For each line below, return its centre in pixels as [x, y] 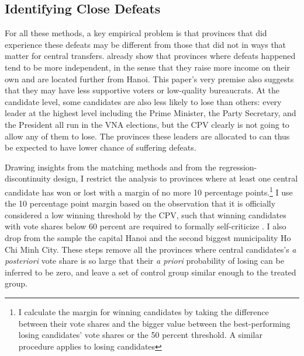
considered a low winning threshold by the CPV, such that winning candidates [146, 214]
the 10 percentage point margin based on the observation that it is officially [140, 203]
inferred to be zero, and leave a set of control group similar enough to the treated [151, 272]
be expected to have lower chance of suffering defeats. [101, 147]
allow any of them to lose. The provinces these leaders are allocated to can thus [147, 136]
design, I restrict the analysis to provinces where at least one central [176, 178]
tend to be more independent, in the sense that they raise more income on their [148, 67]
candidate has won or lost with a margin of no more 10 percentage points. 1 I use [149, 191]
